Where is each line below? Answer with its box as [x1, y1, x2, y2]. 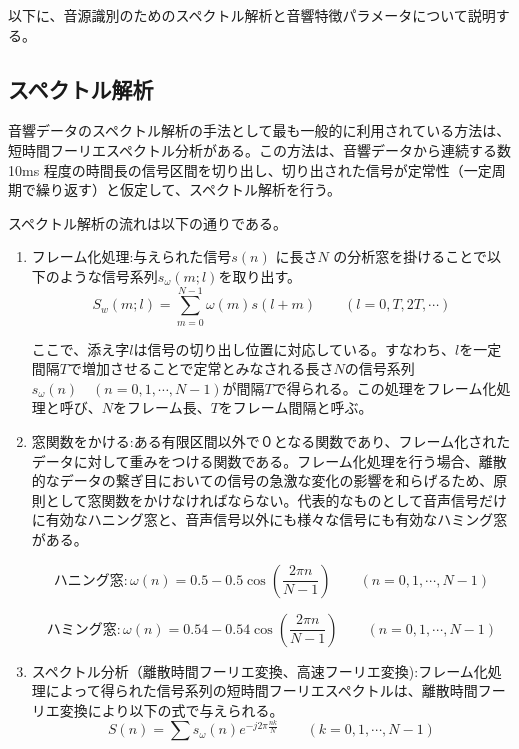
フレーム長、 [127, 397, 211, 418]
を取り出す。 [218, 265, 302, 286]
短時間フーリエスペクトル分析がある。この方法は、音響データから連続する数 [8, 139, 512, 160]
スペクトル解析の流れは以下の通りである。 [8, 212, 287, 233]
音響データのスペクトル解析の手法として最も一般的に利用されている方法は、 [8, 120, 511, 141]
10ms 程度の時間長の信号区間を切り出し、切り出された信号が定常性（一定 [8, 159, 492, 180]
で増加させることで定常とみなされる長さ [67, 358, 334, 379]
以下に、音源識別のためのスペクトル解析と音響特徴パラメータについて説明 [8, 5, 496, 25]
